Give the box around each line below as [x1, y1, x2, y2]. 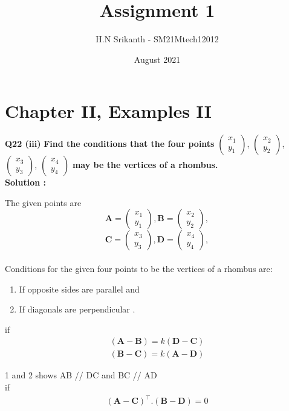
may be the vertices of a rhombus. [72, 158, 218, 171]
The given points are [5, 196, 82, 209]
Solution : [5, 176, 46, 189]
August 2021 [134, 53, 181, 65]
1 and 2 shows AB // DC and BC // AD [5, 369, 157, 381]
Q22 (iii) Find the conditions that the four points [5, 137, 215, 150]
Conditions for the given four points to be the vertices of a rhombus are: [5, 262, 273, 275]
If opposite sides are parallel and [19, 282, 140, 295]
